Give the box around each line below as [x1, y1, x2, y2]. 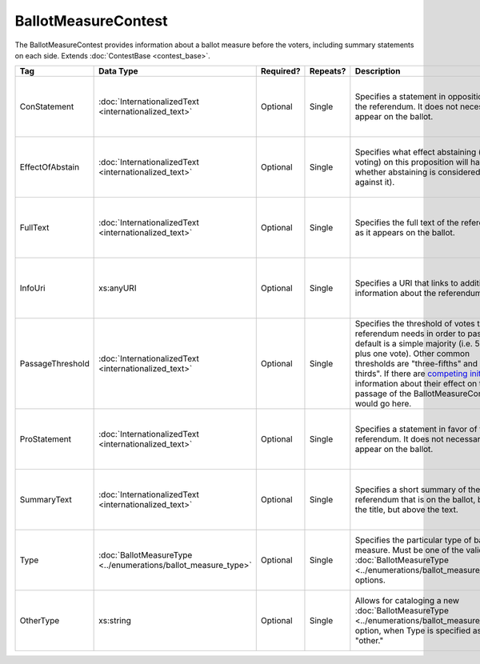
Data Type [98, 66, 139, 77]
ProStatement [19, 434, 72, 445]
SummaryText [19, 494, 72, 506]
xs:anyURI [98, 282, 137, 294]
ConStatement [19, 101, 74, 112]
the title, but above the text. [354, 504, 459, 515]
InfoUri [19, 282, 46, 294]
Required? [260, 66, 301, 77]
